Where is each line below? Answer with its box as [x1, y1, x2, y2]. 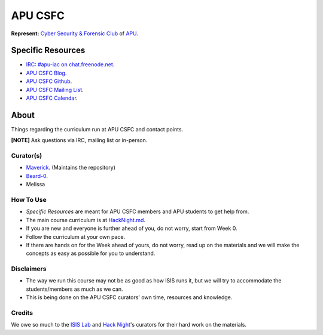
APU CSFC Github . [26, 78, 72, 85]
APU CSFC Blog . [26, 69, 67, 76]
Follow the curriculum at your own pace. [26, 233, 126, 240]
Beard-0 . [26, 172, 48, 179]
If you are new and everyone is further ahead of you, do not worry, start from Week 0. [26, 225, 237, 232]
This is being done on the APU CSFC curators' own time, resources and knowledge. [26, 294, 233, 301]
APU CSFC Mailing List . [26, 86, 84, 93]
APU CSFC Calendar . [26, 94, 78, 102]
